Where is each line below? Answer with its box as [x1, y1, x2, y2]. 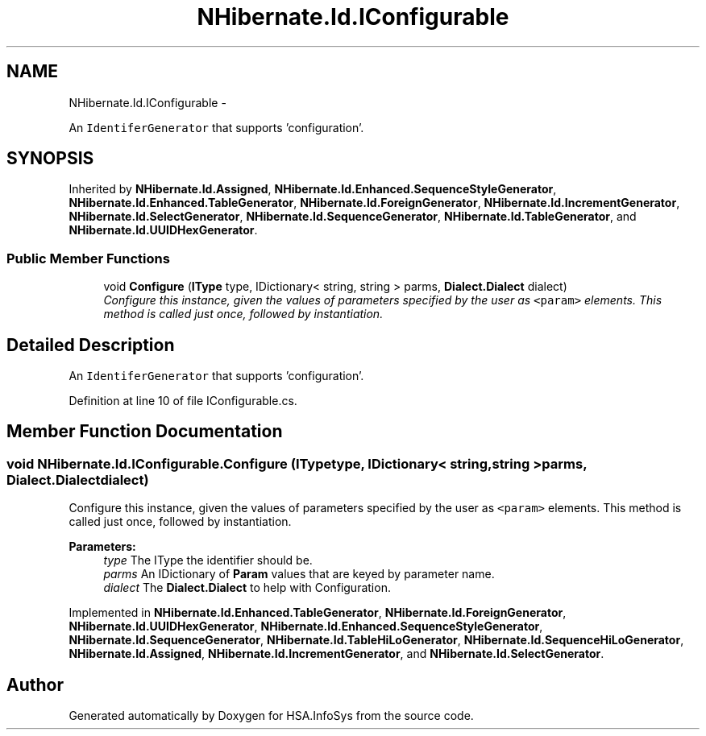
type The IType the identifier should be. [103, 553, 313, 568]
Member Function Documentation [6, 421, 283, 442]
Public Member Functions [6, 250, 170, 267]
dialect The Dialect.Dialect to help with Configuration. [103, 581, 391, 595]
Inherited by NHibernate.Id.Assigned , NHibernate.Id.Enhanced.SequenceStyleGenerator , [69, 182, 557, 196]
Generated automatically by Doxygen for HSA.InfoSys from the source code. [69, 709, 474, 723]
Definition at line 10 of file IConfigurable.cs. [69, 394, 297, 408]
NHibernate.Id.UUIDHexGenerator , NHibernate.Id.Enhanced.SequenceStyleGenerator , [69, 619, 543, 634]
